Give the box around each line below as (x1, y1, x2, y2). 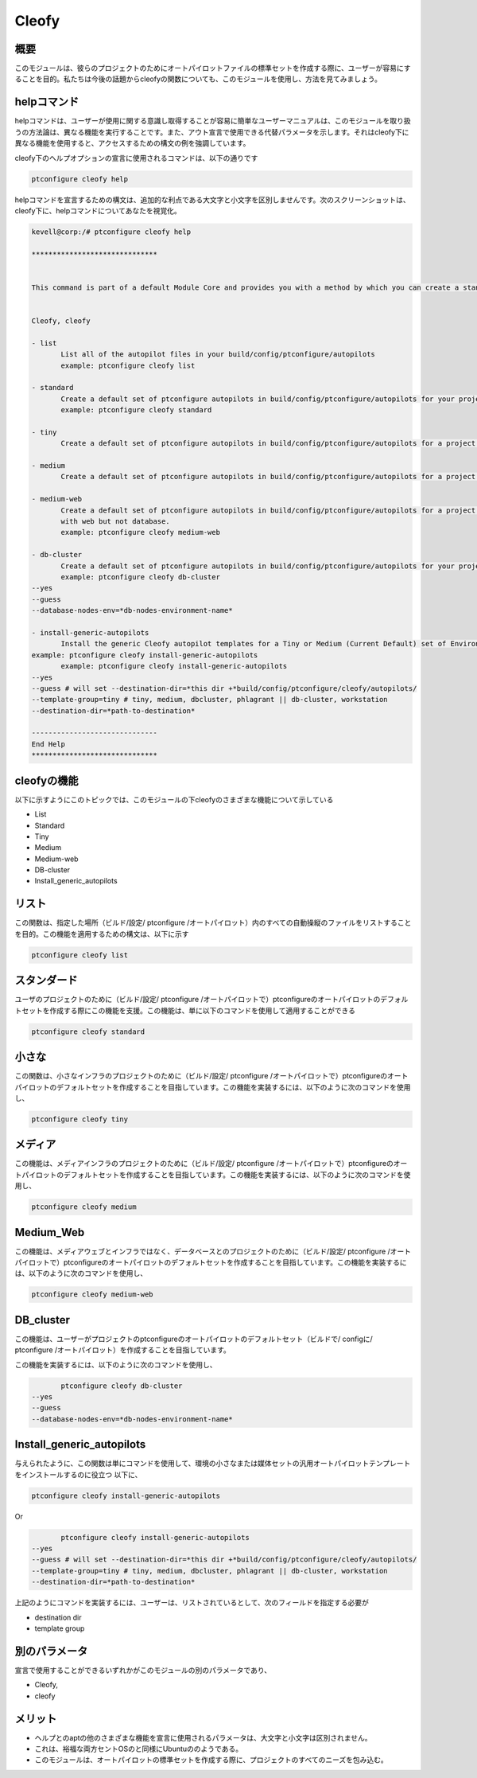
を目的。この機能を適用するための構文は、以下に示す (14, 929, 189, 938)
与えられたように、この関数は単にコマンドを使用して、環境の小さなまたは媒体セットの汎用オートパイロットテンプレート (14, 1459, 411, 1468)
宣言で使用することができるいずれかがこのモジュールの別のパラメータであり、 (14, 1665, 272, 1675)
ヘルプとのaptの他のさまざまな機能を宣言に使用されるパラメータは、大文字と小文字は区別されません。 (34, 1733, 373, 1742)
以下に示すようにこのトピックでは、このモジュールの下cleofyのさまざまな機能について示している (14, 794, 334, 804)
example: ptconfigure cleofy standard (60, 406, 212, 415)
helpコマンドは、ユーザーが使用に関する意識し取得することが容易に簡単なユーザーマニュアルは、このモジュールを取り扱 (14, 116, 411, 126)
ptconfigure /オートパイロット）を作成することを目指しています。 (14, 1345, 231, 1355)
